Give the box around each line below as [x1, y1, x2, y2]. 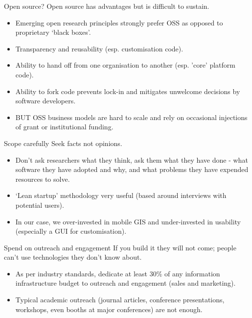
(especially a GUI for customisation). [15, 226, 127, 236]
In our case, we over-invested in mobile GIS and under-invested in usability [15, 216, 241, 226]
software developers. [15, 96, 76, 106]
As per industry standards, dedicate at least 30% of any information [15, 268, 220, 278]
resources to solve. [15, 173, 70, 184]
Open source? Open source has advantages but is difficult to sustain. [4, 1, 209, 11]
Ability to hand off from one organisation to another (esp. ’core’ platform [15, 60, 235, 70]
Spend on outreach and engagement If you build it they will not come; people [4, 242, 236, 252]
